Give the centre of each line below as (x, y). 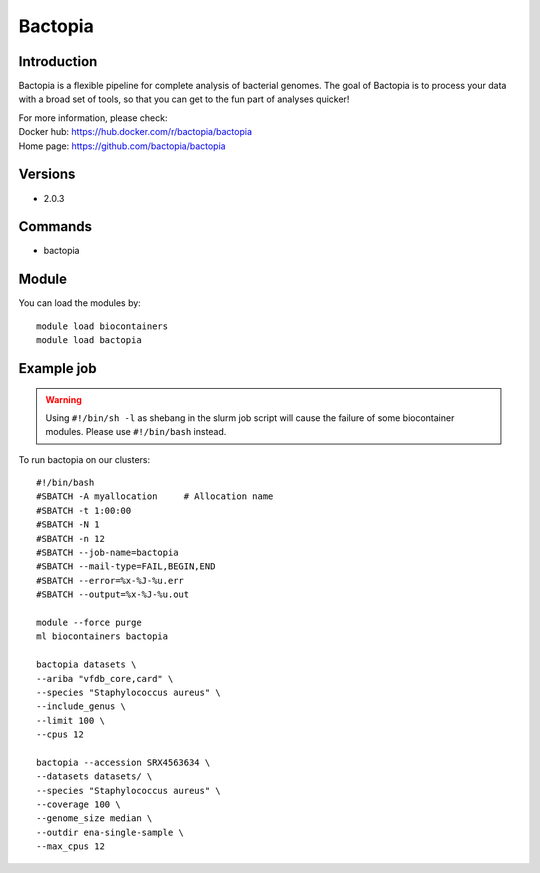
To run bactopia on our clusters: (84, 459)
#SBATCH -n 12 (70, 538)
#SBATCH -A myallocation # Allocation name (155, 496)
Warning (63, 399)
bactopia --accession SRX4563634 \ (123, 762)
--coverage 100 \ (78, 804)
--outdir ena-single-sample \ (110, 832)
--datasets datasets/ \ (94, 776)
